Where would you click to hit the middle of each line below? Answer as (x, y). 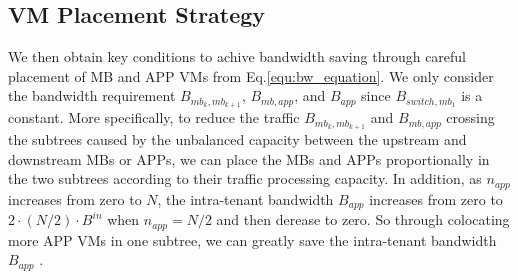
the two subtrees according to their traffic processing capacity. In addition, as (245, 178)
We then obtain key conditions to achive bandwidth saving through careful (237, 56)
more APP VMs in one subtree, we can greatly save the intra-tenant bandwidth (252, 239)
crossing (470, 117)
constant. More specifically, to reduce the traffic (154, 117)
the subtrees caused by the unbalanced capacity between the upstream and (237, 139)
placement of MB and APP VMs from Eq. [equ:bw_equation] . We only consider (251, 75)
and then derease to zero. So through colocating (363, 219)
